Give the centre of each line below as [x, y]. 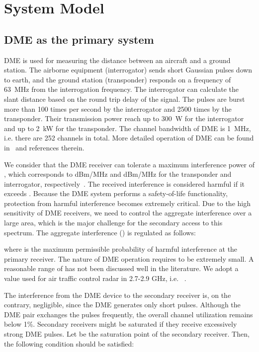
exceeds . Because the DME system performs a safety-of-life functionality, [116, 193]
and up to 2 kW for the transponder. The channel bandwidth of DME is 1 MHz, [128, 128]
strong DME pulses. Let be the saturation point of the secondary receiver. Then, [127, 334]
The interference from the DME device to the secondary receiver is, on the [118, 295]
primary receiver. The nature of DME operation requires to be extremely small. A [129, 258]
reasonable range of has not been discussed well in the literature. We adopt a [121, 268]
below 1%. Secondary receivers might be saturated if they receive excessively [121, 324]
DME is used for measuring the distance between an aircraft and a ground [117, 60]
